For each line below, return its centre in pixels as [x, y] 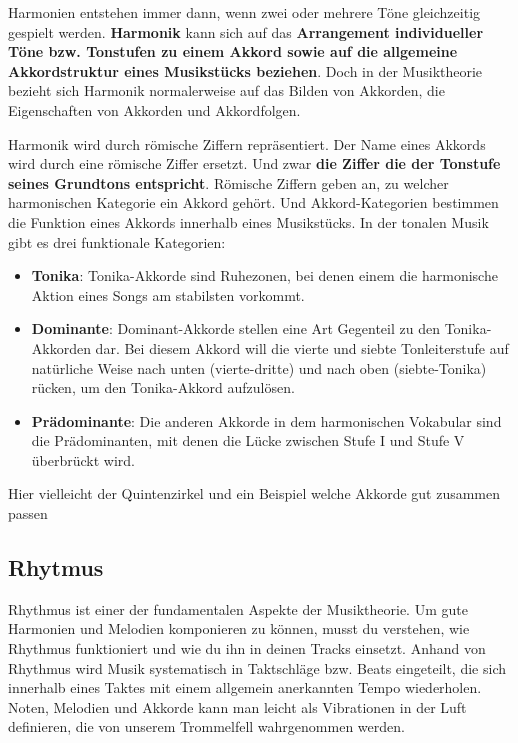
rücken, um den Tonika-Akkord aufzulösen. [163, 387]
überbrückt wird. [83, 459]
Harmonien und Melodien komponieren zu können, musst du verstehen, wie [239, 628]
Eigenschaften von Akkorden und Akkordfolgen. [154, 109]
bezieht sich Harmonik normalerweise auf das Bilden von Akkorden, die [226, 90]
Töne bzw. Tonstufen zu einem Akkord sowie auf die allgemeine [233, 51]
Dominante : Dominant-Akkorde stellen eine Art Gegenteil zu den [235, 328]
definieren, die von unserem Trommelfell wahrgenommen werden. [206, 726]
